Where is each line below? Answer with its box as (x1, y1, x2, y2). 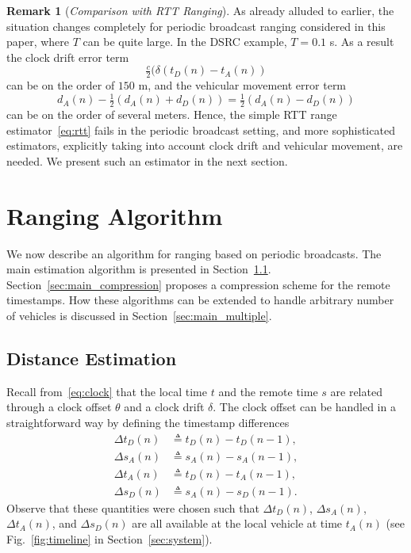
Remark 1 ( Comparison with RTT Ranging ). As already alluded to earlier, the (6, 2, 394, 18)
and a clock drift (124, 399, 205, 415)
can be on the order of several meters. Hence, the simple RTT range (6, 106, 337, 123)
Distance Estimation (6, 346, 177, 370)
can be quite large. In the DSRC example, (83, 33, 287, 50)
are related (330, 383, 382, 399)
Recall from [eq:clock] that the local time (6, 383, 208, 399)
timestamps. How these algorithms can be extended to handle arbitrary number (6, 292, 394, 308)
